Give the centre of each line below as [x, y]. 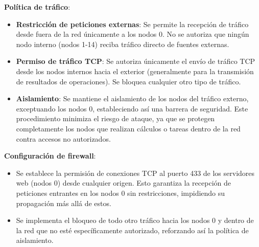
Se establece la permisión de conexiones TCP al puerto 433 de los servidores [135, 173]
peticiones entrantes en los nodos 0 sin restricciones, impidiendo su [121, 193]
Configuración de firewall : [50, 156]
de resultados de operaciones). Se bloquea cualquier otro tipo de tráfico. [128, 81]
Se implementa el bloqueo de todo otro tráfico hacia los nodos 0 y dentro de [135, 220]
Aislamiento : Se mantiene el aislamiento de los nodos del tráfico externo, [132, 98]
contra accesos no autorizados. [63, 138]
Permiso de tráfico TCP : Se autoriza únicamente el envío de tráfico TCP [136, 61]
